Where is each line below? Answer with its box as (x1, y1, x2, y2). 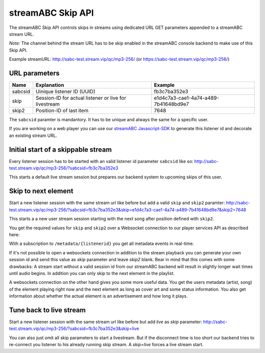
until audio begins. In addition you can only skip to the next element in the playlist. (9, 270, 175, 276)
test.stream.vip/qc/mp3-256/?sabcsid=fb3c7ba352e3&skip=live (9, 326, 139, 331)
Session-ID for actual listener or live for (35, 95, 126, 102)
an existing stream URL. (9, 133, 57, 138)
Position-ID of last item (35, 107, 88, 114)
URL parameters (9, 69, 60, 77)
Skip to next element (9, 187, 74, 195)
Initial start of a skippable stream (9, 145, 112, 154)
